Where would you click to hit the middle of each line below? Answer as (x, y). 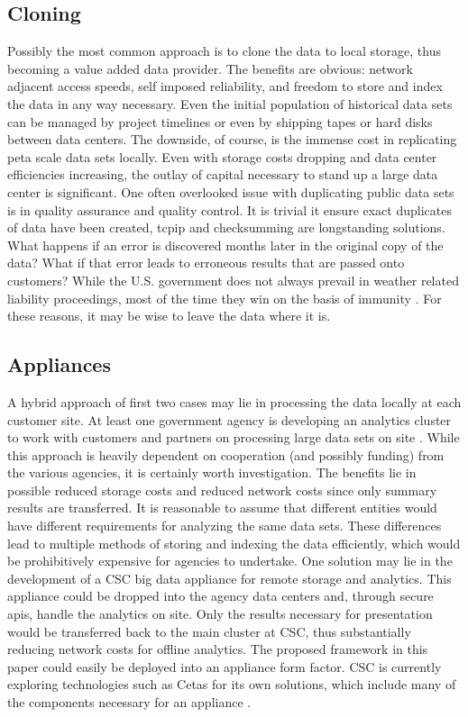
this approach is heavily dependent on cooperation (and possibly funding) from (226, 454)
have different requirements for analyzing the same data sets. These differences (225, 526)
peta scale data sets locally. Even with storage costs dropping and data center (222, 156)
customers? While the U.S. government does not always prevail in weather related (233, 280)
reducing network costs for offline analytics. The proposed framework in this (218, 649)
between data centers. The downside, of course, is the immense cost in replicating (232, 139)
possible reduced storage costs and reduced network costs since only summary (222, 490)
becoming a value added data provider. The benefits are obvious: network (210, 68)
